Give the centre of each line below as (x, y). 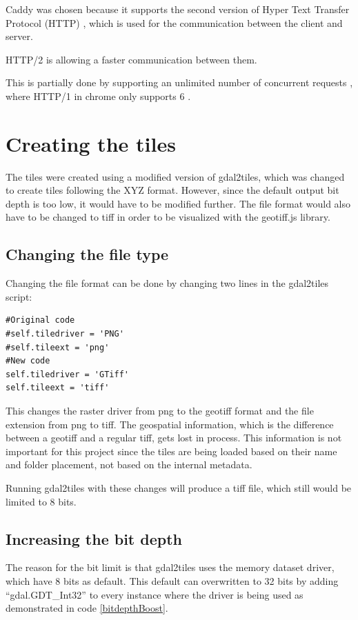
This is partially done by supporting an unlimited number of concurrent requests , (179, 82)
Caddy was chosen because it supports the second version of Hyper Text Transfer (178, 9)
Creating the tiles (91, 143)
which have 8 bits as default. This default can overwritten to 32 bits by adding (172, 580)
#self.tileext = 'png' (58, 347)
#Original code (40, 320)
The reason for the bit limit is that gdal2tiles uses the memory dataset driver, (170, 567)
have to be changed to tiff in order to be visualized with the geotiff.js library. (168, 217)
